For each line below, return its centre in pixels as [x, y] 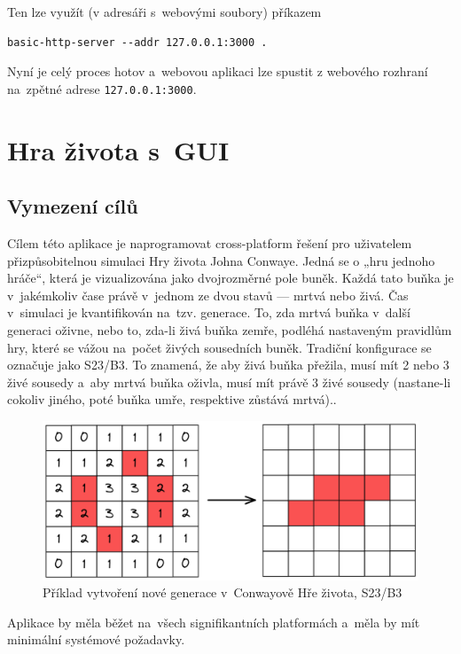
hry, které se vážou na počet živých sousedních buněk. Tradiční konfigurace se [219, 347]
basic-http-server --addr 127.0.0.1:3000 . [137, 42]
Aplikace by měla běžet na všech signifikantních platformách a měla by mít [214, 622]
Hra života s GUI [118, 149]
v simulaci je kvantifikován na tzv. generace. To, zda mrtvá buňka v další [209, 312]
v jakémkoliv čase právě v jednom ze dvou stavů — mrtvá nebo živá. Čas [208, 295]
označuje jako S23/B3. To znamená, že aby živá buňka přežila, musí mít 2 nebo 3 [228, 365]
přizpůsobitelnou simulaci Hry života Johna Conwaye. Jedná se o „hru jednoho [221, 260]
